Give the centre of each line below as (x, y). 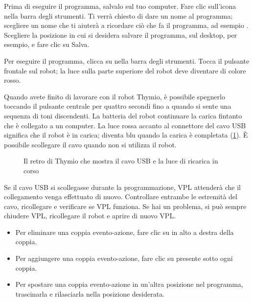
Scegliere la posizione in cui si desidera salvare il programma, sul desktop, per (120, 35)
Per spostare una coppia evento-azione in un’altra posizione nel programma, (129, 284)
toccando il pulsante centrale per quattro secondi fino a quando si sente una (118, 106)
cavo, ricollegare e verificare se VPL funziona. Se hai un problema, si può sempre (125, 206)
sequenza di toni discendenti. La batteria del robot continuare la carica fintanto (123, 115)
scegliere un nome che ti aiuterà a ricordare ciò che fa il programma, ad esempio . (126, 25)
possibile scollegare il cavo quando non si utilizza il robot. (90, 144)
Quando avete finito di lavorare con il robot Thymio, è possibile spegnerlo (115, 96)
